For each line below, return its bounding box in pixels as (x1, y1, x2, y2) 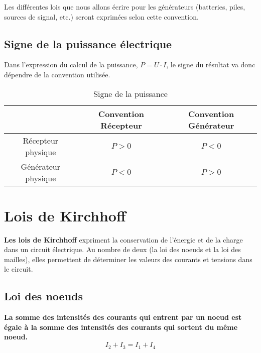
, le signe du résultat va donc (166, 59, 255, 70)
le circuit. (4, 264, 33, 274)
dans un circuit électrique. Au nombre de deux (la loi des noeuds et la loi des (4, 244, 241, 255)
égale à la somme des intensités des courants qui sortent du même (4, 321, 238, 332)
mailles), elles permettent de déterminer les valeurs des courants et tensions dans (4, 254, 252, 264)
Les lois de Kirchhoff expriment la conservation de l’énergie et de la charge (4, 234, 243, 245)
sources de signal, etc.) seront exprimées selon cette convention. (4, 11, 199, 22)
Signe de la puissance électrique (4, 36, 172, 51)
